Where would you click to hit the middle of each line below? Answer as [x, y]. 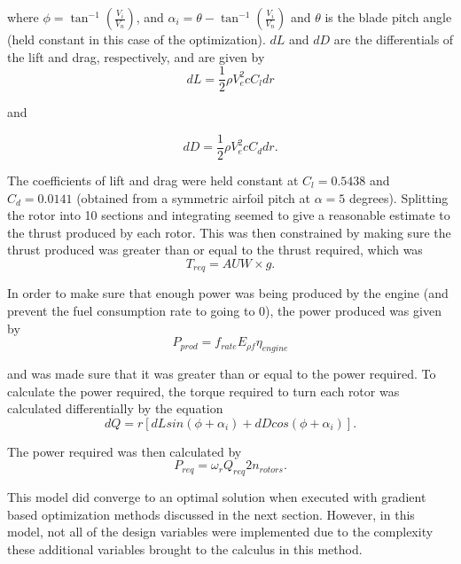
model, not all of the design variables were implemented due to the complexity [220, 532]
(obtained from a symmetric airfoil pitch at [194, 197]
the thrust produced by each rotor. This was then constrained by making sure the [229, 232]
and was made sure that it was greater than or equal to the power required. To [222, 373]
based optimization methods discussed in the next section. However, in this [211, 514]
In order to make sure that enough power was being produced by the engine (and [228, 293]
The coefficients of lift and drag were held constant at [153, 180]
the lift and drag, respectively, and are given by [136, 56]
